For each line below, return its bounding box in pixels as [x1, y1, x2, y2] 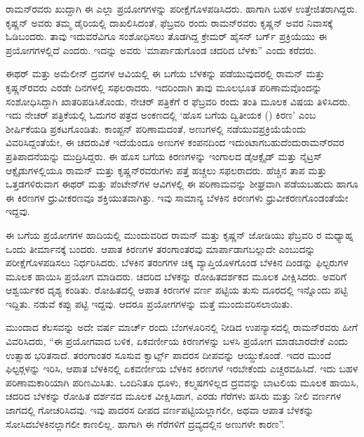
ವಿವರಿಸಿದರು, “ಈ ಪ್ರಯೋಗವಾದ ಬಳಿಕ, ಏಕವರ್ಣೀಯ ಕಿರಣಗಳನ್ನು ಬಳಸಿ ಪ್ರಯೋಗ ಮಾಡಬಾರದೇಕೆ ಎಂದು [6, 334, 348, 348]
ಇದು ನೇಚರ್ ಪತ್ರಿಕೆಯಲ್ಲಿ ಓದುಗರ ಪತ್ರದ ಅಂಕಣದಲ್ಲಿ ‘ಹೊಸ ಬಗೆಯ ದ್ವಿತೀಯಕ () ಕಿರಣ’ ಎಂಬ [6, 107, 316, 122]
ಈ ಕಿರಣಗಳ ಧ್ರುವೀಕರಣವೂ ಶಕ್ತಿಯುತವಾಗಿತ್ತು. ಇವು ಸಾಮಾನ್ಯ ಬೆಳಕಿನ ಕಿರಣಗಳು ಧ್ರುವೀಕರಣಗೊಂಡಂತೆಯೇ [6, 190, 349, 204]
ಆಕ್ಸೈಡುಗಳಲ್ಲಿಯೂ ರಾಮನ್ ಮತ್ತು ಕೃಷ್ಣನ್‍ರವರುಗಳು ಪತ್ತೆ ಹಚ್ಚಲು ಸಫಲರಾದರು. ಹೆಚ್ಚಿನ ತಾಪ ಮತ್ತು [6, 162, 327, 177]
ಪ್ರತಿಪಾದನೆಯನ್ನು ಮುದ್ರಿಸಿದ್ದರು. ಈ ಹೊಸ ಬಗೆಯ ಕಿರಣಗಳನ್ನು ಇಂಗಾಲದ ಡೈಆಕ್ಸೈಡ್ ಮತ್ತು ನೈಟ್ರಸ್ [6, 148, 323, 163]
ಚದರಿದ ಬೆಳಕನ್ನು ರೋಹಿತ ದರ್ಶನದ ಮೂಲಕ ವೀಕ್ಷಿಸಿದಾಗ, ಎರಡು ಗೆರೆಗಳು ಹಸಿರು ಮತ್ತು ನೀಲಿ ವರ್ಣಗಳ [6, 389, 342, 403]
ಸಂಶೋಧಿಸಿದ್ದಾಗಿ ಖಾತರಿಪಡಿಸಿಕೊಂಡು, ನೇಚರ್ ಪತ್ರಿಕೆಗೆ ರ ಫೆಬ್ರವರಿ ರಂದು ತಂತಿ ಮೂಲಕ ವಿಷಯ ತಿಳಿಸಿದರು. [6, 93, 351, 108]
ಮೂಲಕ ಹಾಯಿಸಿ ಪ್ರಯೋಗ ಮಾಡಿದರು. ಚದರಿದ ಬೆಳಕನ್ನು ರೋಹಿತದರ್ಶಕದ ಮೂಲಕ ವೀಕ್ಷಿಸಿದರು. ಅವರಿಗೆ [6, 268, 346, 283]
